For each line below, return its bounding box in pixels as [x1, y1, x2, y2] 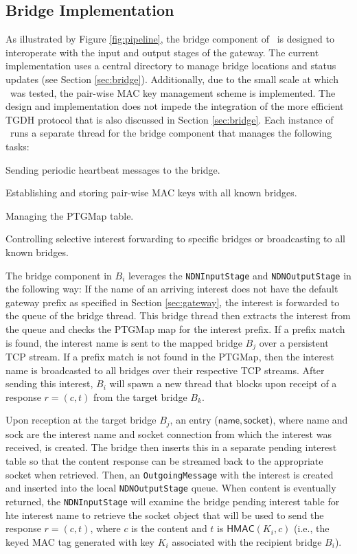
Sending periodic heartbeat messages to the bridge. [5, 162, 220, 176]
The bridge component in [5, 268, 112, 282]
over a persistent [259, 335, 329, 349]
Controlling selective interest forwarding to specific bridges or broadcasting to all [5, 231, 345, 246]
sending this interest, [5, 376, 93, 391]
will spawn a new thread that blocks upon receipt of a [109, 376, 337, 391]
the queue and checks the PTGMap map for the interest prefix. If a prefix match [5, 321, 345, 336]
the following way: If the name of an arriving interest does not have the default [5, 281, 338, 296]
